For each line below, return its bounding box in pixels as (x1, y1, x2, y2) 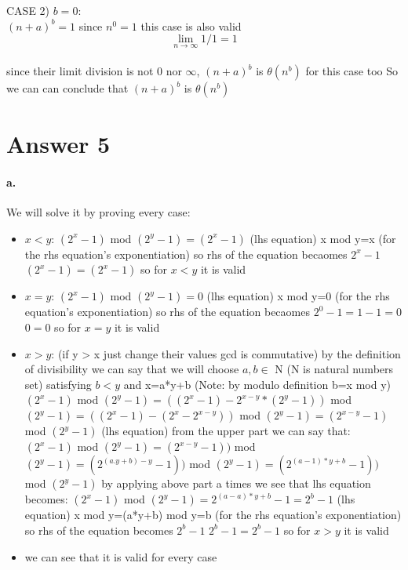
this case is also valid (140, 17, 242, 34)
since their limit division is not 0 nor (6, 63, 182, 78)
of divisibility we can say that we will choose (24, 361, 239, 377)
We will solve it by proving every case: (6, 204, 191, 220)
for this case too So (305, 63, 399, 78)
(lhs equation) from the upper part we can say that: (101, 423, 351, 439)
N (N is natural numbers (275, 361, 394, 377)
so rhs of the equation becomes (24, 521, 173, 538)
